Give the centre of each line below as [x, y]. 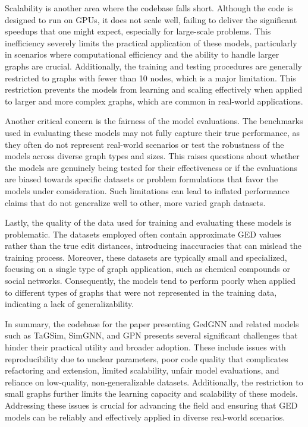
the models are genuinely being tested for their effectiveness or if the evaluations [151, 167]
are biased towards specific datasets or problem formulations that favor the [142, 179]
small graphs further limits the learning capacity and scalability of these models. [151, 393]
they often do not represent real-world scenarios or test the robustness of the [144, 144]
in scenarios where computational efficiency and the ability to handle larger [142, 54]
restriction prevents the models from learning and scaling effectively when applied [154, 89]
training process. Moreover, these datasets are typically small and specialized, [146, 257]
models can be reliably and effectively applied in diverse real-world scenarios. [145, 417]
